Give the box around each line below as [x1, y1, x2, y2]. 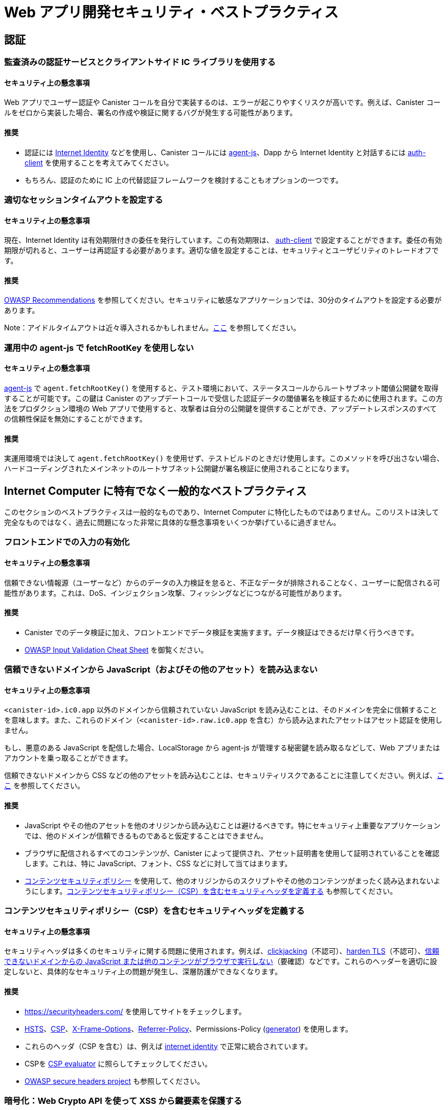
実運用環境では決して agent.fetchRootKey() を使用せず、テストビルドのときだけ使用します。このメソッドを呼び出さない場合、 [4, 454, 444, 463]
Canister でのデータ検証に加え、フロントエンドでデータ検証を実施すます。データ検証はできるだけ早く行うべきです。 [25, 627, 418, 637]
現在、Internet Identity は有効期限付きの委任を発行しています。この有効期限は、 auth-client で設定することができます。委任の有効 [4, 236, 442, 245]
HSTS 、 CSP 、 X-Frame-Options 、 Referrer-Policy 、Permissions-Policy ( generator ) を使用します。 [25, 1024, 352, 1033]
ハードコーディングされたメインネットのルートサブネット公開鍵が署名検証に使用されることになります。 [4, 464, 354, 473]
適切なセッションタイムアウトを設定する [4, 194, 163, 205]
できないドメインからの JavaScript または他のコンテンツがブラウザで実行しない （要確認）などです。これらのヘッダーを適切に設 [4, 957, 437, 966]
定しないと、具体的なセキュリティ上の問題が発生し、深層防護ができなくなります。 [4, 967, 282, 976]
